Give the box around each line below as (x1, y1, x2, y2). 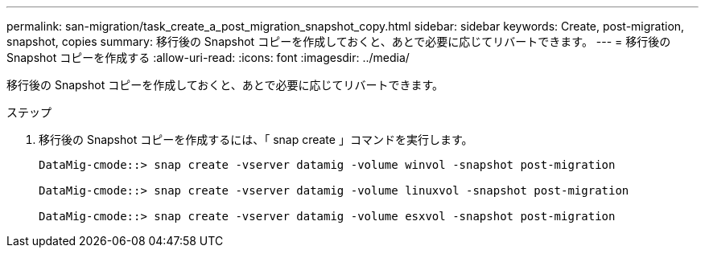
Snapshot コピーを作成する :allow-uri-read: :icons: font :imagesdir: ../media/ (6, 51, 410, 64)
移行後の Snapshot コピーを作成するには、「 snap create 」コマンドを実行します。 (39, 133, 473, 146)
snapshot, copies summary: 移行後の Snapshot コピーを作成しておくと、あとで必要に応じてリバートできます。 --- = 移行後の (6, 35, 671, 48)
